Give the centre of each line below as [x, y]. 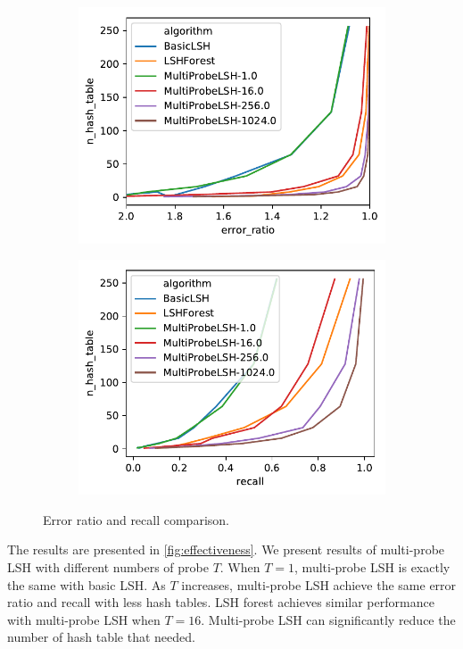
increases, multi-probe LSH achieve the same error [319, 584]
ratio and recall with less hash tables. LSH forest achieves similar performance [221, 602]
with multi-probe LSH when [84, 619]
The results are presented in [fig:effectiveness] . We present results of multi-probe [226, 549]
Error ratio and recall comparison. [136, 519]
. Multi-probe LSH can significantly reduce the [328, 619]
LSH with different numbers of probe [108, 566]
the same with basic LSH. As [87, 584]
